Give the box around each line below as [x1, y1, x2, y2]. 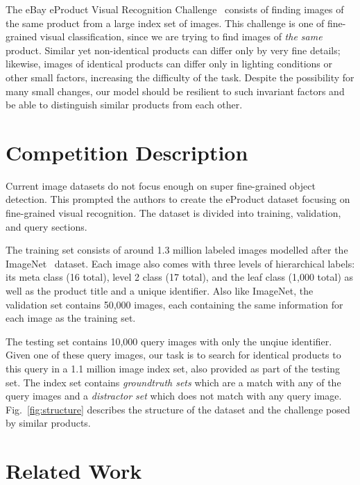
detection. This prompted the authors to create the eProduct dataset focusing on [6, 192, 350, 206]
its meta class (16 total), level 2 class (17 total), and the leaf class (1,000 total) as [6, 270, 354, 284]
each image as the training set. [6, 311, 136, 325]
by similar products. [6, 416, 91, 430]
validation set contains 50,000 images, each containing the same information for [6, 297, 343, 311]
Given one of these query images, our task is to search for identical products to [6, 347, 341, 362]
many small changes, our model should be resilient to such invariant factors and [6, 83, 345, 98]
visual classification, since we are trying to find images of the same [40, 29, 323, 44]
